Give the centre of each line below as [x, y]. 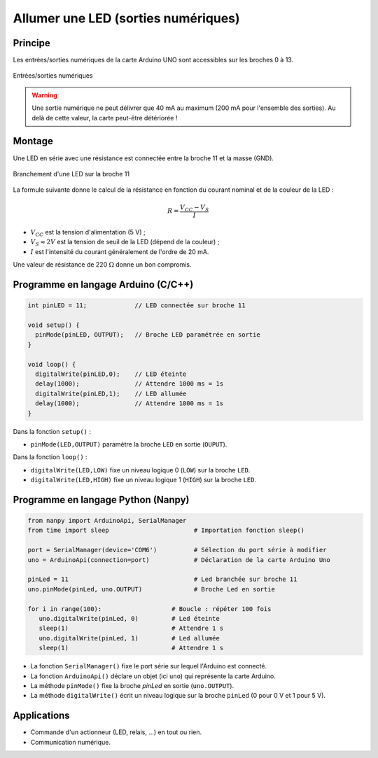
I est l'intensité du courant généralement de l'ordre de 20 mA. [120, 251]
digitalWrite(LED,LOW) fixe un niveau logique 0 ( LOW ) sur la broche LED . [140, 470]
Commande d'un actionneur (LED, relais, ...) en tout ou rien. [116, 732]
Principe [31, 43]
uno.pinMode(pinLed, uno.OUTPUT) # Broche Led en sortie [152, 589]
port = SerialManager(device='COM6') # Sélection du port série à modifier [177, 550]
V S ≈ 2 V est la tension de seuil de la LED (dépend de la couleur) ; [125, 243]
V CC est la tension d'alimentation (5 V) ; [88, 233]
